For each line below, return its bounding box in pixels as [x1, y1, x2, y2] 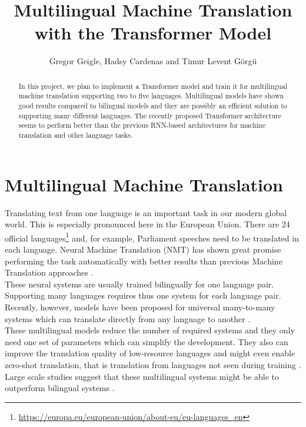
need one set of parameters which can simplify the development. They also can [5, 335, 288, 347]
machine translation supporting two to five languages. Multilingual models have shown [18, 91, 284, 101]
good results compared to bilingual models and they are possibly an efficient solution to [18, 101, 287, 111]
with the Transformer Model [34, 21, 272, 45]
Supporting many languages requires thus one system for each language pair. [5, 289, 281, 302]
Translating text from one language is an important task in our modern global [5, 206, 287, 219]
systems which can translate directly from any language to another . [5, 312, 251, 325]
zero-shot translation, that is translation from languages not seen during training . [5, 358, 301, 370]
